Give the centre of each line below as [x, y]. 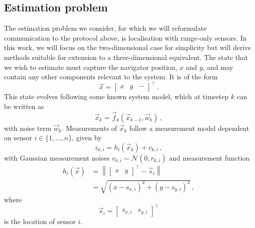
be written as [24, 106]
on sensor [18, 138]
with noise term [28, 128]
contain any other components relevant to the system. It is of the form [111, 77]
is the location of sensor [40, 221]
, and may [218, 67]
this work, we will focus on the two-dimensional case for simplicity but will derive [128, 47]
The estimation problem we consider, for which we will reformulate [105, 28]
